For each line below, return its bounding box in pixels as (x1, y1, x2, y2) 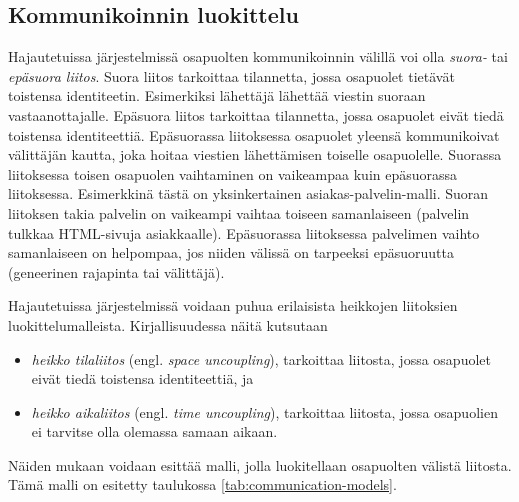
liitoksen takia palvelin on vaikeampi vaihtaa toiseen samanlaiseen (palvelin (8, 202, 470, 223)
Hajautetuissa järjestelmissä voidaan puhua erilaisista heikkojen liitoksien (8, 295, 458, 316)
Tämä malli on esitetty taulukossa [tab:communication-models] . (8, 474, 397, 495)
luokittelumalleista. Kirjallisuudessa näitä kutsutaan (8, 314, 328, 335)
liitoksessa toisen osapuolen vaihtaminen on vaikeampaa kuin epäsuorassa (8, 163, 458, 184)
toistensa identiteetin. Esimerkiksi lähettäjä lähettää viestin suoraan (8, 85, 426, 106)
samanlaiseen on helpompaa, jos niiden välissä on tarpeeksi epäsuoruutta (8, 242, 454, 263)
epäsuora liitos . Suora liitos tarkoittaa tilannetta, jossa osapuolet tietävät (8, 65, 455, 86)
